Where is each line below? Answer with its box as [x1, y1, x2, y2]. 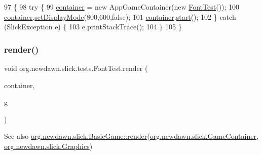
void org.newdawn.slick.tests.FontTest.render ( [4, 63, 148, 73]
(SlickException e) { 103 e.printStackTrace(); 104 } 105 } [4, 21, 182, 32]
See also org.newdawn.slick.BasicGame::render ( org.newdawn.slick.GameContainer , [4, 131, 258, 141]
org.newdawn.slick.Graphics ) [4, 140, 93, 151]
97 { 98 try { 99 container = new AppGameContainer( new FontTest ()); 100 [4, 2, 240, 12]
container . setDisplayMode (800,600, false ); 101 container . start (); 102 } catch [4, 11, 236, 22]
